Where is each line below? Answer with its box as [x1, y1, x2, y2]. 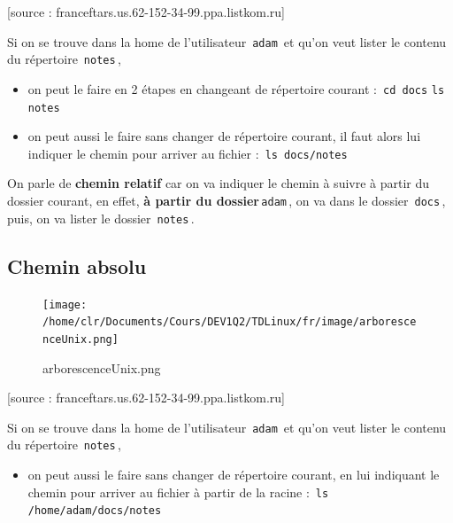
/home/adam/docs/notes [27, 504, 162, 518]
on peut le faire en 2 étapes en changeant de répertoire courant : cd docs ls [27, 79, 445, 98]
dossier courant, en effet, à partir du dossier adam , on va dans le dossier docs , [7, 191, 446, 210]
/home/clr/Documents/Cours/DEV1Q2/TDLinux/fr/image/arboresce [42, 316, 417, 329]
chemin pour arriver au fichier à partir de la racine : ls [27, 482, 329, 501]
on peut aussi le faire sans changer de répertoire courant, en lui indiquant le [27, 465, 440, 484]
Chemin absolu [7, 252, 147, 279]
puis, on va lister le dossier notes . [7, 208, 195, 227]
